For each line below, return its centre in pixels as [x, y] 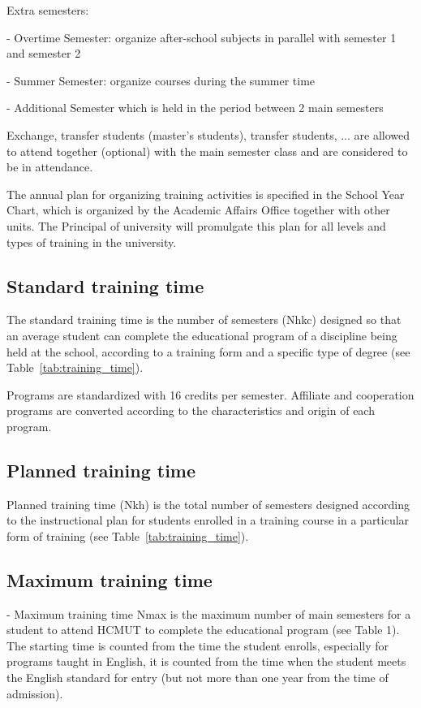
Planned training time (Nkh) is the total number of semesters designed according [208, 504]
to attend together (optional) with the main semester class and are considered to [207, 151]
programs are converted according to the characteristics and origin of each [191, 410]
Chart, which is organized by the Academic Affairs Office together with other [198, 210]
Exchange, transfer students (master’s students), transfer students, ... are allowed [208, 134]
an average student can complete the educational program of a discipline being [202, 335]
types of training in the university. [92, 242]
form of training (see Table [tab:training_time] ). [128, 535]
